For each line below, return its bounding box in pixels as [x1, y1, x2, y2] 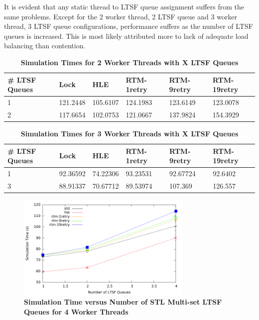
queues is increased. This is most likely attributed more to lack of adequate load [4, 30, 249, 41]
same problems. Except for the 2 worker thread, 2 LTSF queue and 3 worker [4, 11, 238, 21]
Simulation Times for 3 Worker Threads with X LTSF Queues [20, 128, 239, 138]
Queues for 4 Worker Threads [24, 306, 129, 317]
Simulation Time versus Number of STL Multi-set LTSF [24, 297, 222, 307]
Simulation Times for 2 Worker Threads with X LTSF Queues [20, 57, 239, 67]
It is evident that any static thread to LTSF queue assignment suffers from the [4, 1, 244, 11]
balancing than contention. [4, 40, 86, 51]
